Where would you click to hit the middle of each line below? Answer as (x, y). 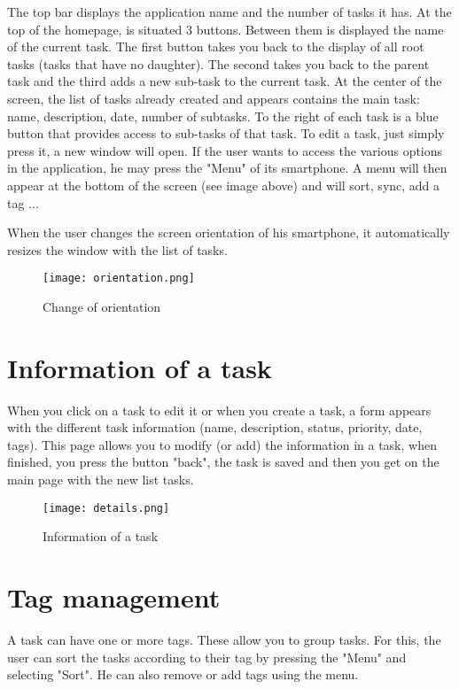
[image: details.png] (106, 508)
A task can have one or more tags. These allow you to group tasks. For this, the (224, 640)
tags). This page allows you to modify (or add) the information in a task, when (222, 444)
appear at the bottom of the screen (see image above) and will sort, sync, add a (224, 185)
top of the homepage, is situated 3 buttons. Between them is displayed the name (226, 29)
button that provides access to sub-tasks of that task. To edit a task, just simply (226, 133)
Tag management (114, 597)
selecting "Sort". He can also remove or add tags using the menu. (183, 674)
